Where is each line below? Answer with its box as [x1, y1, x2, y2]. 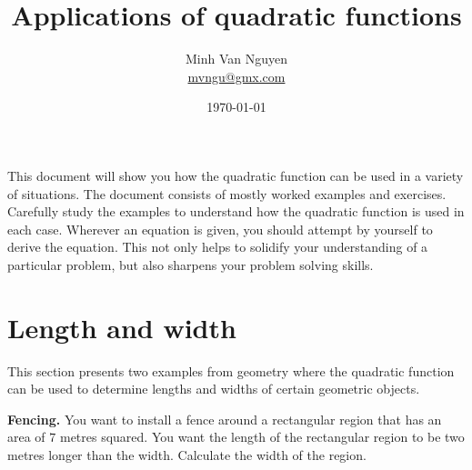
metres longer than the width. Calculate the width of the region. [7, 445, 367, 464]
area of [7, 427, 45, 446]
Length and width [7, 308, 236, 345]
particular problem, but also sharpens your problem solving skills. [7, 255, 374, 274]
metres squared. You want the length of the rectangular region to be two [59, 427, 465, 446]
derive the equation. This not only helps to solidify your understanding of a [7, 237, 428, 256]
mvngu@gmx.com [187, 66, 286, 85]
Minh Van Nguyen [185, 49, 288, 68]
